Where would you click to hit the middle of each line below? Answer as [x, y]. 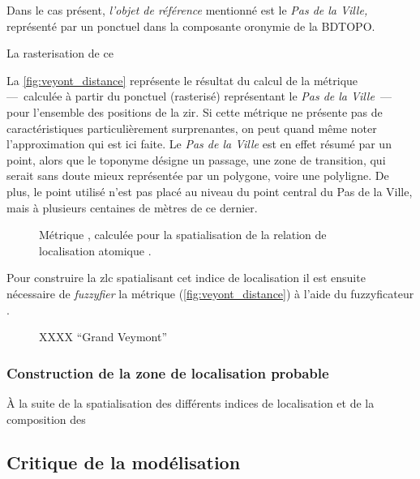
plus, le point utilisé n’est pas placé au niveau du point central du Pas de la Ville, [210, 191]
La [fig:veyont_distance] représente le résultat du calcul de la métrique [182, 80]
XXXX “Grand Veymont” [103, 337]
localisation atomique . [95, 250]
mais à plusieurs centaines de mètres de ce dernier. [132, 207]
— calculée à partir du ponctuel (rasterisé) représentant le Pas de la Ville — [199, 96]
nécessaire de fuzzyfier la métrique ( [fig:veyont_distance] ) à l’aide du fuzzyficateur [210, 293]
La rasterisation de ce [60, 53]
